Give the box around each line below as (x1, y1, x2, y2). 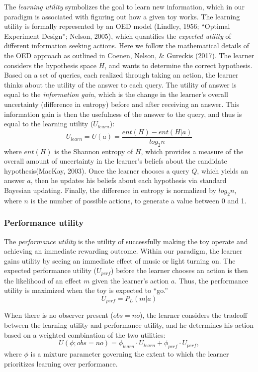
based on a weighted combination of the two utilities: (4, 329, 166, 340)
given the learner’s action (92, 275, 169, 285)
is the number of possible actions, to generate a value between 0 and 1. (30, 195, 247, 205)
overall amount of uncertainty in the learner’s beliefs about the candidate (4, 156, 227, 166)
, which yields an (197, 165, 249, 176)
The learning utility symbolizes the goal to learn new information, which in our (4, 1, 245, 11)
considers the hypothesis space (4, 60, 96, 70)
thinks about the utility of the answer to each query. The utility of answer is (4, 79, 237, 90)
